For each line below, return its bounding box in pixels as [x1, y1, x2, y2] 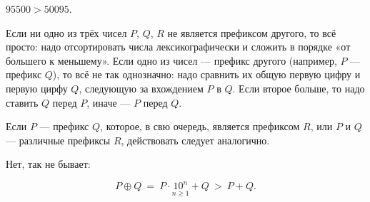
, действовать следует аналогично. [121, 132, 270, 147]
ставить [6, 95, 39, 110]
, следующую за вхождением [79, 80, 204, 95]
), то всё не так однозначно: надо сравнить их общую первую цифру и [52, 67, 361, 82]
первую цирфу [6, 80, 68, 95]
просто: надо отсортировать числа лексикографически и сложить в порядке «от [6, 39, 351, 54]
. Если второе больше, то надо [232, 80, 365, 95]
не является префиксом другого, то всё [167, 25, 336, 40]
